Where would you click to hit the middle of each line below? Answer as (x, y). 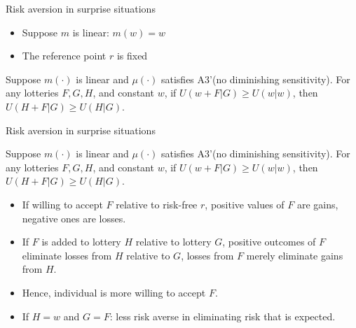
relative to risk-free (157, 204)
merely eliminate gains (295, 255)
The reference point (64, 56)
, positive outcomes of (269, 242)
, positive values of (245, 204)
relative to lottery (173, 242)
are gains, (317, 204)
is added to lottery (81, 242)
